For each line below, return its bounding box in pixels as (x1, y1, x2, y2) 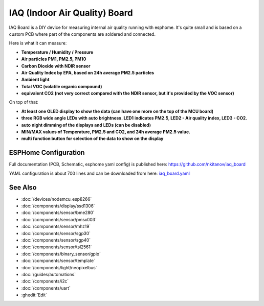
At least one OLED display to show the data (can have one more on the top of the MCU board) (21, 108, 214, 114)
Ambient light (21, 76, 50, 83)
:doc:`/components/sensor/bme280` (21, 210, 95, 215)
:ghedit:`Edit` (21, 292, 47, 298)
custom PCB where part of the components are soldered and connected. (9, 31, 156, 37)
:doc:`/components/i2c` (21, 278, 69, 284)
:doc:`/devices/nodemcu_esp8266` (21, 196, 92, 202)
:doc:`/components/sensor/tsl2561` (21, 244, 92, 250)
